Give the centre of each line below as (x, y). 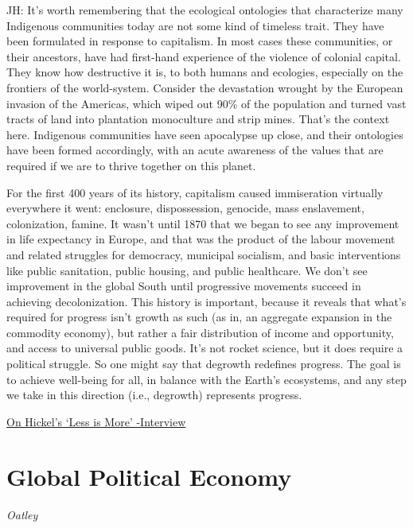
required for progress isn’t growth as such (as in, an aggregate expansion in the (199, 317)
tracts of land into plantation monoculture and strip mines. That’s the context (198, 119)
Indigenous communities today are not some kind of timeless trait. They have (195, 25)
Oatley (22, 514)
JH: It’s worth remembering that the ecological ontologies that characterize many (205, 10)
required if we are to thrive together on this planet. (131, 165)
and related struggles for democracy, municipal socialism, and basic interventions (204, 254)
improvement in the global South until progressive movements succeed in (184, 286)
